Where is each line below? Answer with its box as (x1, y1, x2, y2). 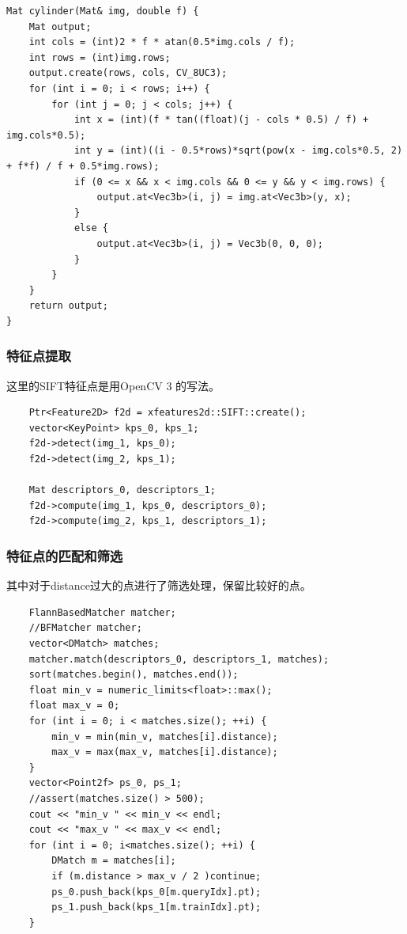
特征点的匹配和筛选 (6, 545, 123, 565)
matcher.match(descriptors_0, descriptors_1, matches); (28, 653, 330, 665)
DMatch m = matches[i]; (51, 855, 176, 867)
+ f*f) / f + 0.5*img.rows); (6, 160, 160, 172)
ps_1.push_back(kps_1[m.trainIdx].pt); (51, 902, 262, 913)
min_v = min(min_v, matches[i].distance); (51, 731, 278, 742)
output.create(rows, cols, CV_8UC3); (28, 67, 228, 79)
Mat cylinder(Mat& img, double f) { (6, 6, 199, 17)
